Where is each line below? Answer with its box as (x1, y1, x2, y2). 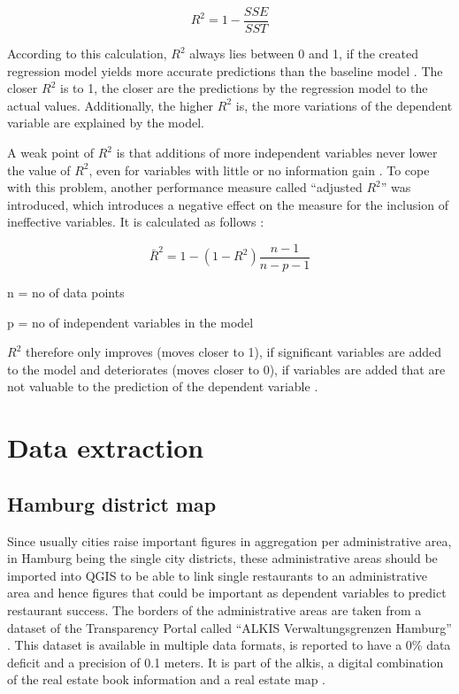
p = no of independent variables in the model (7, 312, 254, 331)
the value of (7, 160, 71, 179)
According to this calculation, (7, 44, 167, 63)
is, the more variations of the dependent (235, 96, 453, 114)
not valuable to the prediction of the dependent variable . (7, 377, 318, 396)
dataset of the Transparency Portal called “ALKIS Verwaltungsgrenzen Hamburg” (7, 618, 452, 636)
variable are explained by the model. (7, 113, 204, 132)
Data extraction (7, 429, 204, 466)
